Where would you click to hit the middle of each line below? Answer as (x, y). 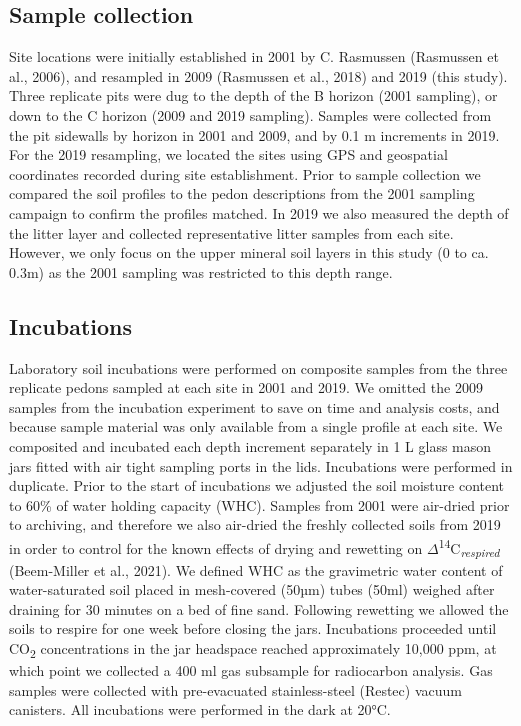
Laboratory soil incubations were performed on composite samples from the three (258, 367)
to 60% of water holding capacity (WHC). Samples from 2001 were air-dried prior (259, 504)
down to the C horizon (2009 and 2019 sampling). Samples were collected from (250, 114)
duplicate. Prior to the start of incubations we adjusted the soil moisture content (257, 485)
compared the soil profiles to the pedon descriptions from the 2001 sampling (242, 193)
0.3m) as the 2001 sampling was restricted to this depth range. (201, 271)
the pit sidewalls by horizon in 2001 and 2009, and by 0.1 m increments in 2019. (254, 134)
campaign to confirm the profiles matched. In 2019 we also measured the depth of (259, 212)
